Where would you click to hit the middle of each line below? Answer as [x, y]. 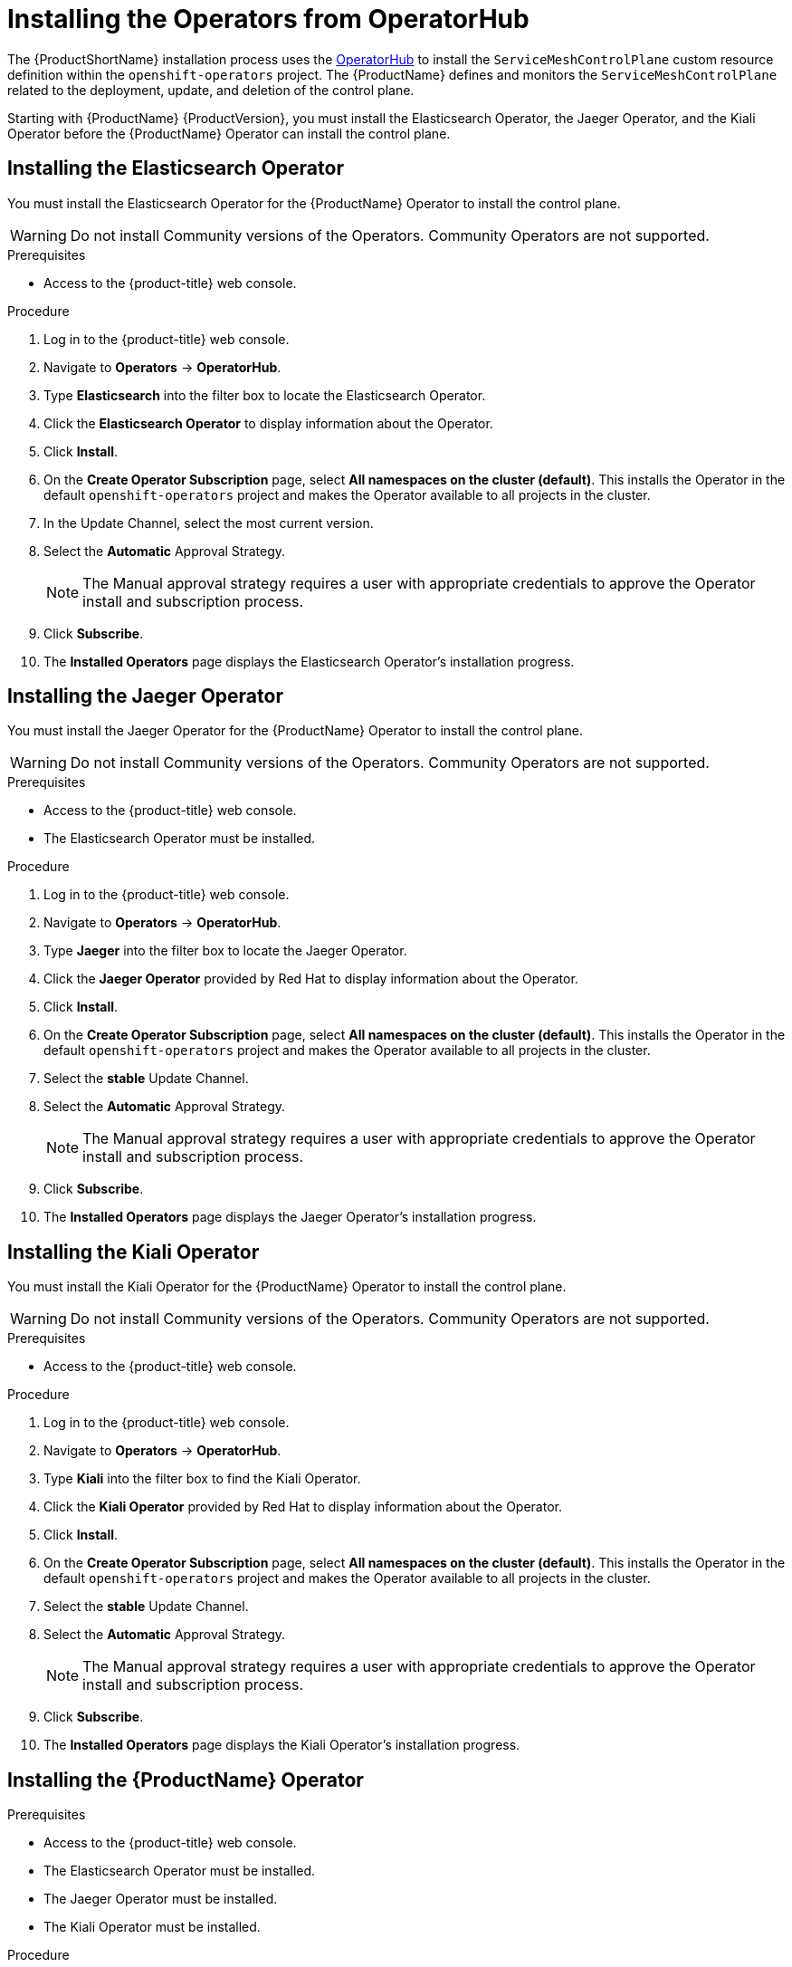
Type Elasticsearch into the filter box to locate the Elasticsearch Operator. [265, 395]
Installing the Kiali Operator [134, 1252]
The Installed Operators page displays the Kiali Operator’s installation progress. [282, 1745]
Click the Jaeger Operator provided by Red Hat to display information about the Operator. [311, 979]
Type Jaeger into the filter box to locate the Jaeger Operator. [225, 951]
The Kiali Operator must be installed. [152, 1927]
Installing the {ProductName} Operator [186, 1780]
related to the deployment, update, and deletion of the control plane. [211, 90]
